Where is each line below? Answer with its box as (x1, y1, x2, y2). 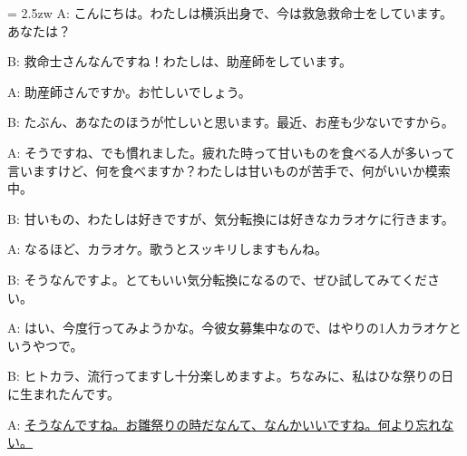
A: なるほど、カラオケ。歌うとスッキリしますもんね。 (7, 239, 328, 258)
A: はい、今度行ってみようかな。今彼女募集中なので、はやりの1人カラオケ (7, 318, 449, 337)
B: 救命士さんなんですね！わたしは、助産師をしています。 (7, 52, 352, 71)
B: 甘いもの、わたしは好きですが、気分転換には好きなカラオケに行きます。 (7, 209, 454, 228)
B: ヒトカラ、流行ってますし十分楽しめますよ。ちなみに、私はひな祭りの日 (7, 366, 454, 385)
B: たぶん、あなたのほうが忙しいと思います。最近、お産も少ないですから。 (7, 112, 454, 131)
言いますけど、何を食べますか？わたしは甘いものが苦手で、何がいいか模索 (7, 160, 451, 179)
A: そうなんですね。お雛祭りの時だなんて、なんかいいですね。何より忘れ (7, 414, 442, 433)
